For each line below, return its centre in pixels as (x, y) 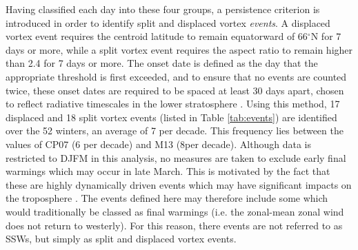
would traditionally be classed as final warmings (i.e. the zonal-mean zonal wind (175, 211)
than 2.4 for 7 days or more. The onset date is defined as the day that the (162, 63)
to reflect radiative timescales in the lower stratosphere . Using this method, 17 (173, 104)
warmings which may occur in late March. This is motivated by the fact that (168, 171)
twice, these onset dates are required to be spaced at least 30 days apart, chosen (175, 90)
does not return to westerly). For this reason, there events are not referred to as (174, 225)
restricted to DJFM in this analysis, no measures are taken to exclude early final (176, 157)
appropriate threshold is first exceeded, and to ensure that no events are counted (176, 76)
